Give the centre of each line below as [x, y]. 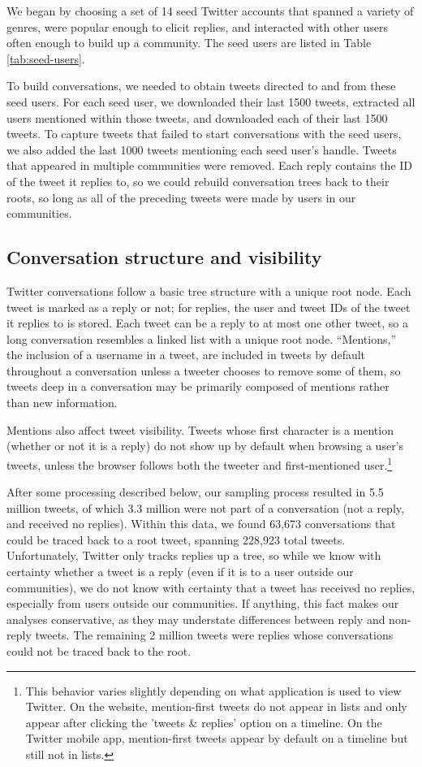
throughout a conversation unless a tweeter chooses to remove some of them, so [204, 370]
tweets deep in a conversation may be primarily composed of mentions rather [198, 386]
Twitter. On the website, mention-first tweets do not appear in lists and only [216, 706]
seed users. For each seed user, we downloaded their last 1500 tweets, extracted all [211, 101]
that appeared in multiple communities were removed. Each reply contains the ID [210, 165]
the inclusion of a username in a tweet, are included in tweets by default [186, 355]
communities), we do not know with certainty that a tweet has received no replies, [211, 587]
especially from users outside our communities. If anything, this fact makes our [203, 603]
